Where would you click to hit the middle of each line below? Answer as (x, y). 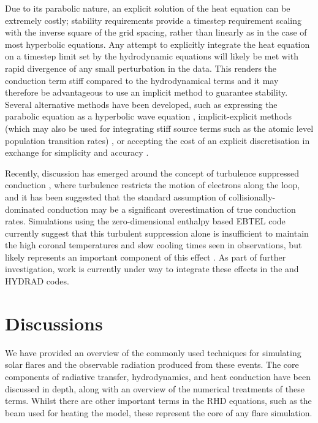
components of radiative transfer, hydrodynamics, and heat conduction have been (158, 376)
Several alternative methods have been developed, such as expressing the (141, 104)
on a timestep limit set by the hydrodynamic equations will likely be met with (152, 56)
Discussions (54, 323)
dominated (25, 209)
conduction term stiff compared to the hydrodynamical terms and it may (142, 80)
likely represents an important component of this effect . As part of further (146, 257)
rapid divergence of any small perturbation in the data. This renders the (141, 68)
